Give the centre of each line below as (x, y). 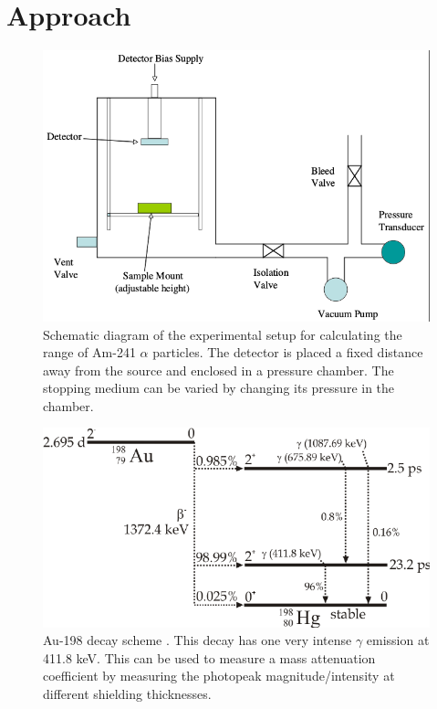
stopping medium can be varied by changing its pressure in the (219, 388)
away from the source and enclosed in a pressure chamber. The (218, 370)
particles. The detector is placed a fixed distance (288, 352)
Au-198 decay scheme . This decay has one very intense (198, 640)
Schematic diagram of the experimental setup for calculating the (223, 334)
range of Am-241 (89, 352)
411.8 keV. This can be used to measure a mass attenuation (209, 657)
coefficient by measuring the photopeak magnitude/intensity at (219, 676)
